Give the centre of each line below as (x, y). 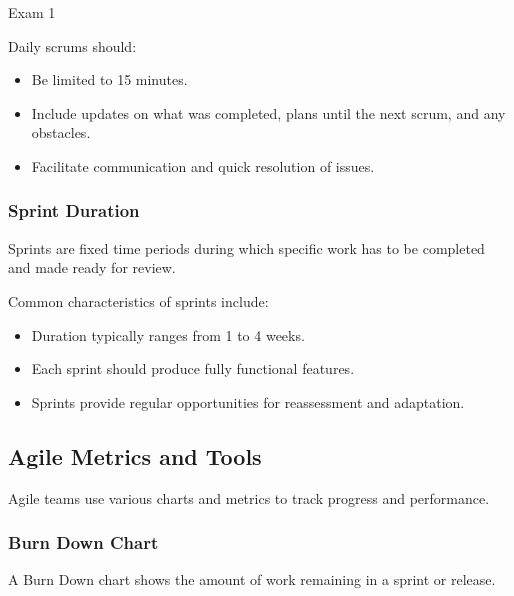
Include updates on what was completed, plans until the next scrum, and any (268, 112)
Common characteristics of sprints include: (138, 300)
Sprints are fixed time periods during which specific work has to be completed (246, 247)
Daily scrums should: (72, 45)
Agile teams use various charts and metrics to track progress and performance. (249, 497)
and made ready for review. (92, 267)
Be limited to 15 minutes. (109, 79)
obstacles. (61, 132)
